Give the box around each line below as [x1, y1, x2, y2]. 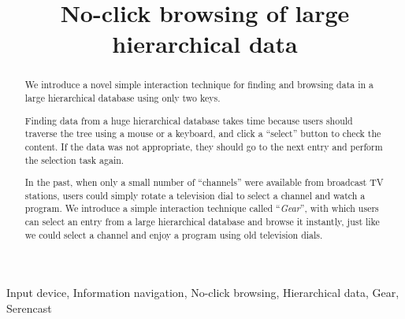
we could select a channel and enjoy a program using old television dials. [24, 228, 323, 241]
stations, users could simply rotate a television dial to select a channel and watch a [24, 188, 366, 202]
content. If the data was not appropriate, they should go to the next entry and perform [24, 139, 383, 153]
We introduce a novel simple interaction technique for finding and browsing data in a [24, 78, 374, 91]
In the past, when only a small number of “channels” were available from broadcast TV [24, 176, 384, 189]
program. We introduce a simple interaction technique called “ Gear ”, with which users [24, 202, 379, 215]
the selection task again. [24, 153, 124, 166]
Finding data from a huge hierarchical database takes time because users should [24, 113, 353, 127]
